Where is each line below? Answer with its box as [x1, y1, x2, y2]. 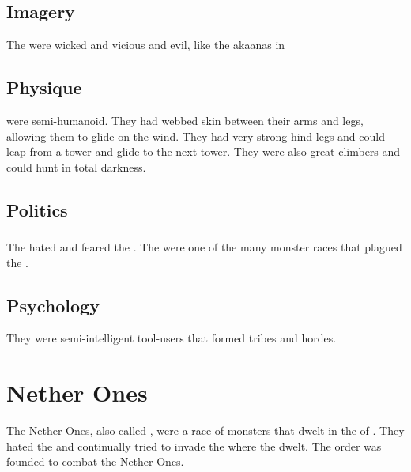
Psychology [6, 293, 100, 317]
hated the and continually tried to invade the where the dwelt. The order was [6, 437, 382, 454]
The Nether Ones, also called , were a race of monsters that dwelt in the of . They [6, 422, 405, 439]
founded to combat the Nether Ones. [6, 453, 184, 470]
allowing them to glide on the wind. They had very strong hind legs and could [6, 127, 385, 144]
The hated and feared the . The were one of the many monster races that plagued [6, 239, 402, 255]
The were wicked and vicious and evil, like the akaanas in [6, 36, 285, 53]
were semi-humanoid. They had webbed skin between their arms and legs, [6, 112, 364, 128]
